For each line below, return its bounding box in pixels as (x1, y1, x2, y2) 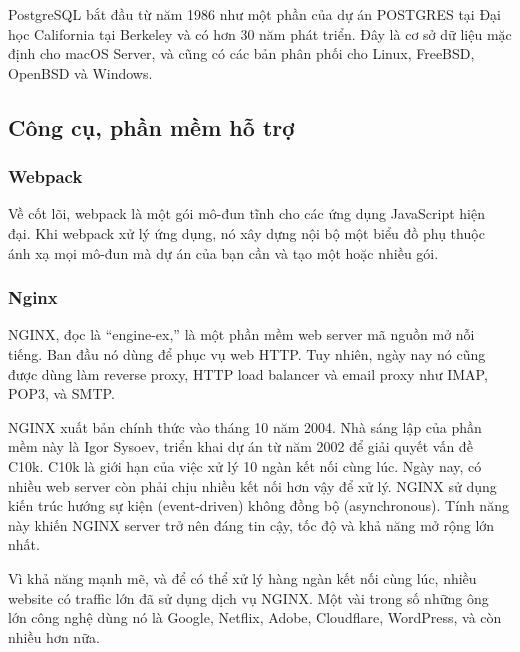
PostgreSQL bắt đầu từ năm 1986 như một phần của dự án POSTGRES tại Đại (8, 4, 501, 24)
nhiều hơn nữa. (8, 626, 100, 647)
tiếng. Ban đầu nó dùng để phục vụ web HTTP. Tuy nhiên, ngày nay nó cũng (8, 343, 486, 364)
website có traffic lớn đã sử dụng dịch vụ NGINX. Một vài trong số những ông (8, 587, 489, 608)
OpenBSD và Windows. (8, 62, 153, 83)
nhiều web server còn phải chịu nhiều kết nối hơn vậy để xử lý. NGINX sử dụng (8, 475, 497, 496)
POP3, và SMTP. (8, 383, 115, 404)
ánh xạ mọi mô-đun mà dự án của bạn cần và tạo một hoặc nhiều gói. (8, 242, 439, 263)
